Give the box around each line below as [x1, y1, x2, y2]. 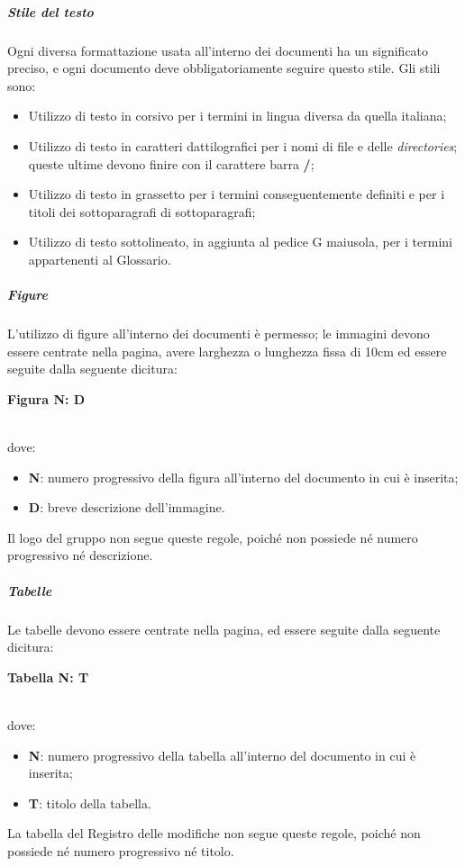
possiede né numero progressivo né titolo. [7, 841, 234, 860]
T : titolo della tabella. [28, 793, 151, 812]
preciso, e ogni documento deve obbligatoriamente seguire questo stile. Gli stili [7, 59, 441, 77]
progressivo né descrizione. [7, 546, 153, 564]
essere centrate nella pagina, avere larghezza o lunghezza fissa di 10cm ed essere [7, 341, 447, 360]
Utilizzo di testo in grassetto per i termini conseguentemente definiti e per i [28, 185, 445, 203]
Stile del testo [7, 2, 94, 21]
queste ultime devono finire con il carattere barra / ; [28, 154, 315, 173]
